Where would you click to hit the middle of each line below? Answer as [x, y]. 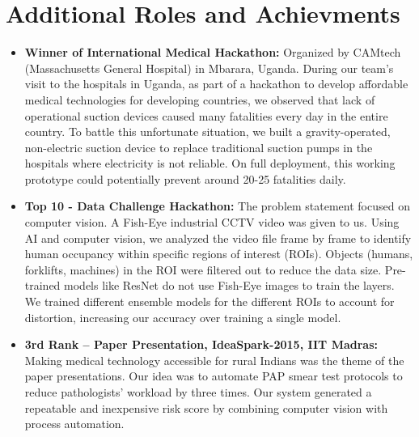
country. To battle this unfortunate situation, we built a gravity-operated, [207, 132]
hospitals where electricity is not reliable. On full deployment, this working [210, 163]
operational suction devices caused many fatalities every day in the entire [206, 115]
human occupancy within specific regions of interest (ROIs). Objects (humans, [219, 254]
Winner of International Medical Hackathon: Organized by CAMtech [213, 52]
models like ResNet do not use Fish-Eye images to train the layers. [229, 285]
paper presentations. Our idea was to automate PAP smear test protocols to [214, 376]
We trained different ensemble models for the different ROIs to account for [209, 301]
